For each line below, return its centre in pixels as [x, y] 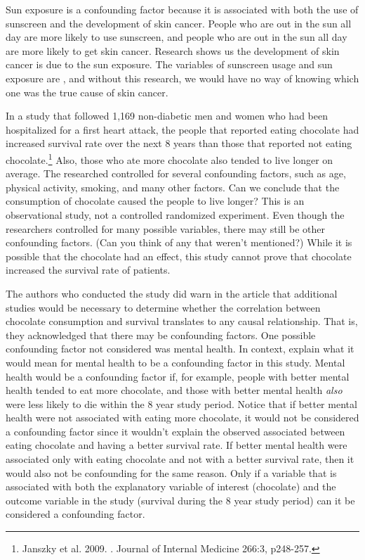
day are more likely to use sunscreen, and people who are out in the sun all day [177, 37]
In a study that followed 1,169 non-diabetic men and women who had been [167, 116]
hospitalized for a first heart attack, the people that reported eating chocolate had [182, 129]
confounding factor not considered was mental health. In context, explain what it [180, 349]
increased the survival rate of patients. [88, 270]
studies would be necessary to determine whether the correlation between [163, 307]
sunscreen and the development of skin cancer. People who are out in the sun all [179, 23]
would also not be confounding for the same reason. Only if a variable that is [171, 472]
